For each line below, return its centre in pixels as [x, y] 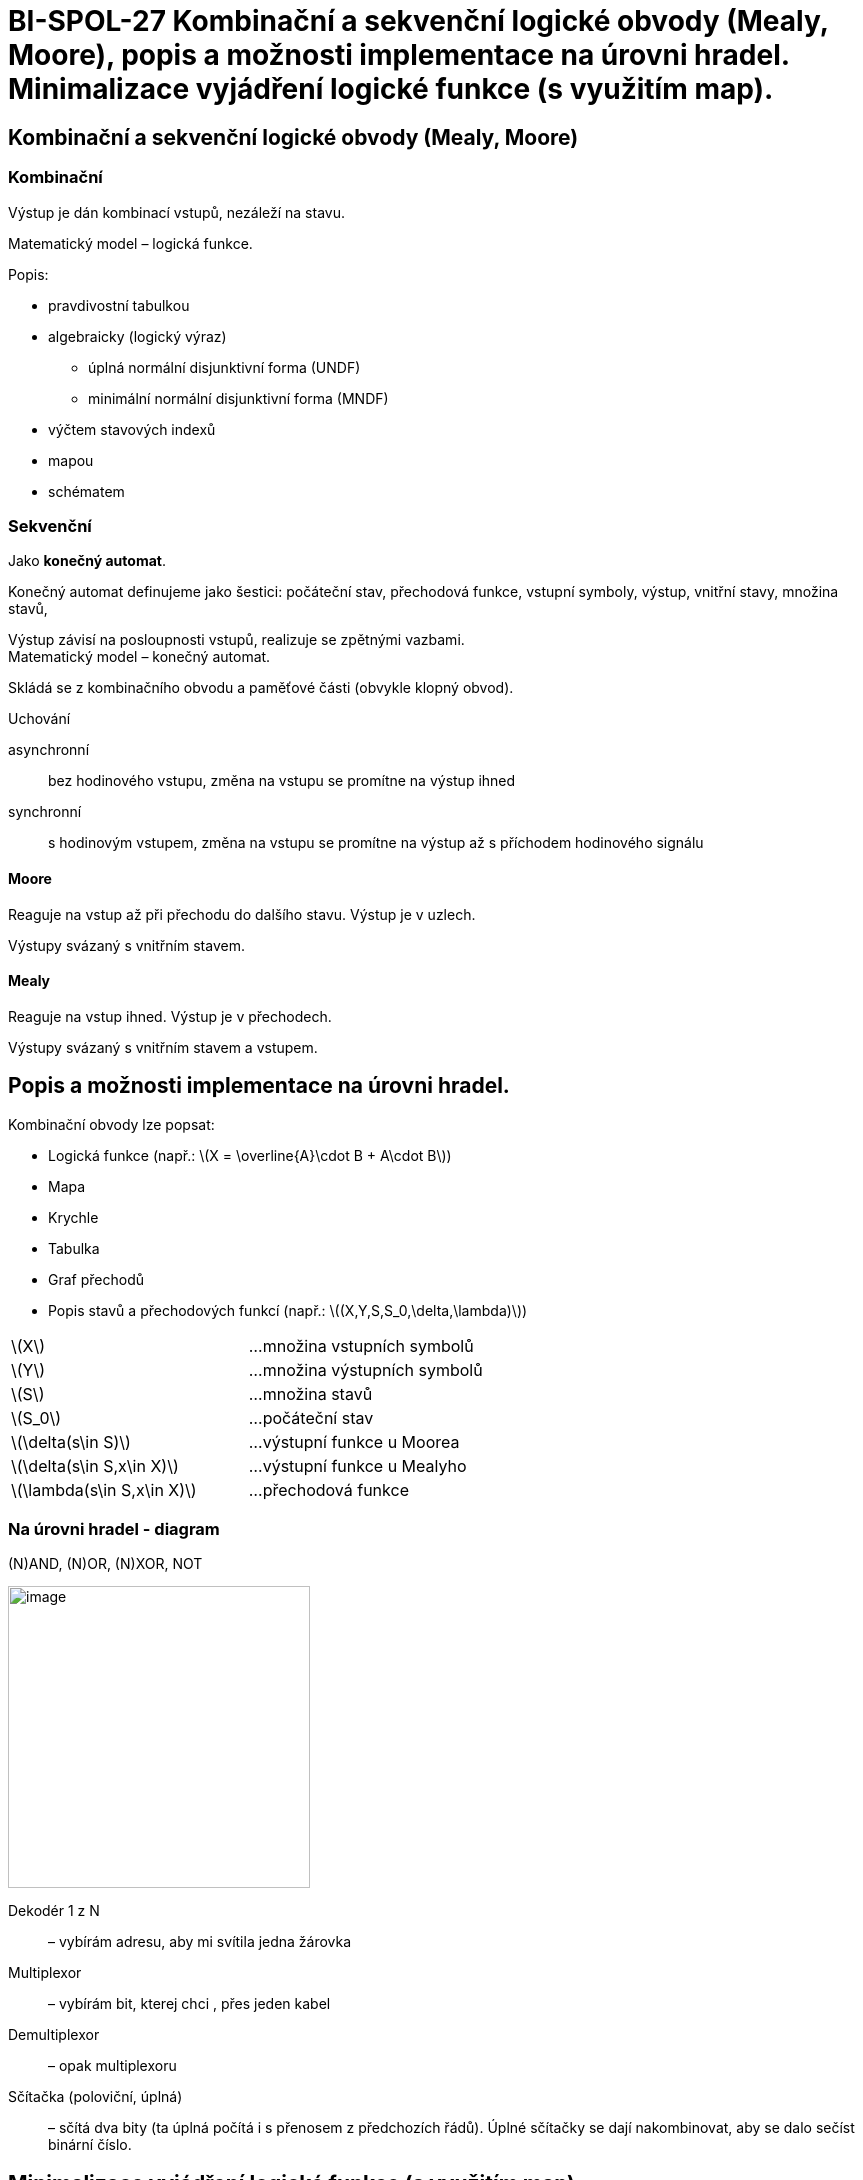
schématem [86, 491]
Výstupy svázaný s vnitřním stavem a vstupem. [163, 1047]
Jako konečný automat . [87, 561]
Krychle [73, 1217]
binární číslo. [90, 2145]
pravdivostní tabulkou [119, 305]
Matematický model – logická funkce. [130, 243]
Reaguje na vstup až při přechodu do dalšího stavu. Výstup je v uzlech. [242, 914]
